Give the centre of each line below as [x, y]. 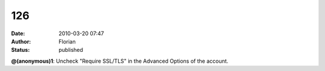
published [71, 50]
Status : [20, 50]
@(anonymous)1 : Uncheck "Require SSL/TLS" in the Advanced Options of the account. [120, 61]
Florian [67, 41]
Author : [21, 41]
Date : [18, 33]
